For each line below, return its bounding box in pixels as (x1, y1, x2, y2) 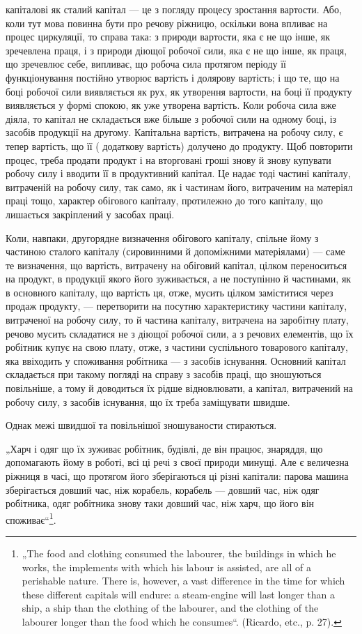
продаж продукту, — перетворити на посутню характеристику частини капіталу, (6, 299, 347, 313)
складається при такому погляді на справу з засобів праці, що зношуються (6, 367, 322, 382)
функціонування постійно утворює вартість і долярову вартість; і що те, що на (6, 70, 340, 84)
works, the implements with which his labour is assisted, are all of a (22, 559, 311, 574)
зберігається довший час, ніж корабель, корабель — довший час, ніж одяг (6, 482, 320, 497)
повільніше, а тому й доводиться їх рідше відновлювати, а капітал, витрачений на (6, 381, 354, 395)
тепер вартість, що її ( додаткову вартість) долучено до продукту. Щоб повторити (6, 138, 353, 153)
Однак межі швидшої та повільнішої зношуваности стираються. (6, 418, 277, 432)
